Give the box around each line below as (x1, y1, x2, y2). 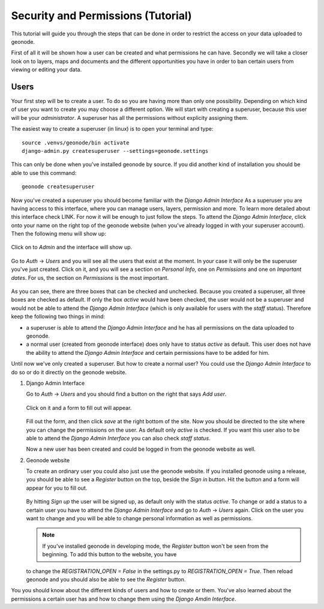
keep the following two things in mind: (11, 313, 105, 320)
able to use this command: (11, 169, 77, 176)
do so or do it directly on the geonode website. (11, 369, 127, 376)
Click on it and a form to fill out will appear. (26, 404, 132, 411)
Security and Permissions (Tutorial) (11, 9, 192, 22)
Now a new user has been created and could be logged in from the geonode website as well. (26, 445, 256, 453)
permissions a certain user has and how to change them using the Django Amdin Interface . (11, 595, 236, 602)
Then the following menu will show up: (11, 230, 106, 237)
